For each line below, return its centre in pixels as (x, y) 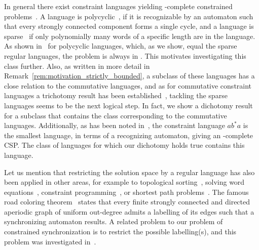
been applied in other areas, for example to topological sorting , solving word (124, 182)
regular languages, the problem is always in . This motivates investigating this (125, 55)
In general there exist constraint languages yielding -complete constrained (118, 6)
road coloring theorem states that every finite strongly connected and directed (127, 202)
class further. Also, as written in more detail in (77, 66)
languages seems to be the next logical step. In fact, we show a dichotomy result (128, 105)
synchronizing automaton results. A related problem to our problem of (114, 221)
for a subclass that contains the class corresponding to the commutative (116, 115)
